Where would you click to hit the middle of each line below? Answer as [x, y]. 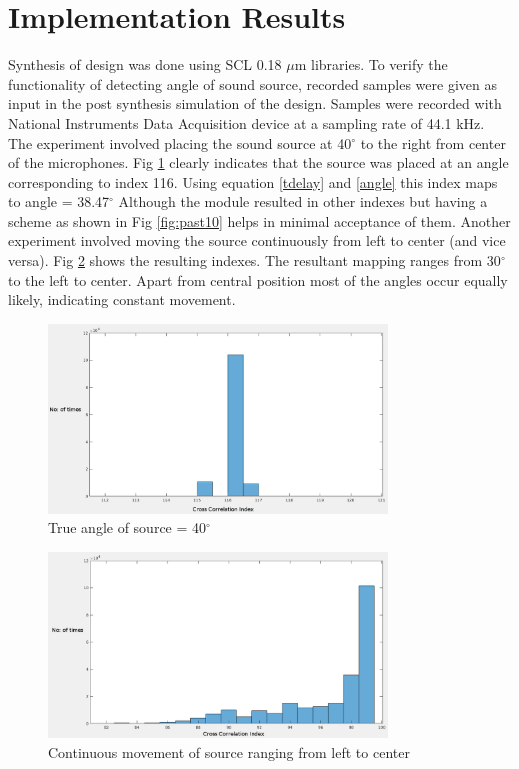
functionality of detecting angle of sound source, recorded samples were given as [252, 83]
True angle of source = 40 [127, 527]
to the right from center [433, 142]
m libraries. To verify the [371, 64]
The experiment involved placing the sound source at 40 [180, 142]
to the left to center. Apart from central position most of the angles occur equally [258, 279]
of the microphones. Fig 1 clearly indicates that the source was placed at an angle [258, 162]
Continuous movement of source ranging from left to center [229, 751]
